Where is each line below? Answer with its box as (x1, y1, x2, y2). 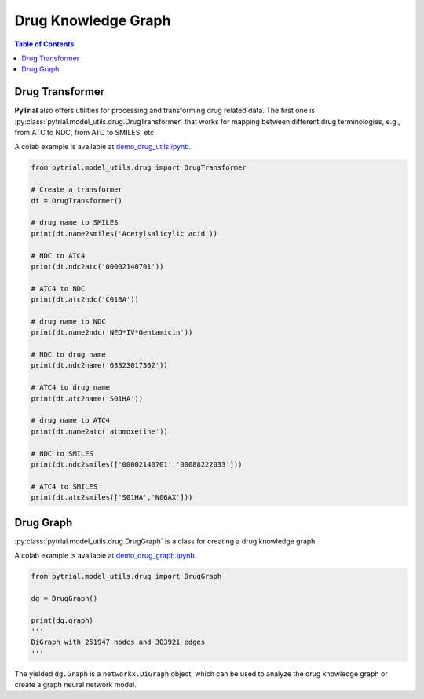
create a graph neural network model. (14, 680, 137, 690)
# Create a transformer (31, 185, 123, 194)
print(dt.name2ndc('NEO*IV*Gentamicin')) (31, 328, 193, 337)
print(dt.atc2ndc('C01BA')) (31, 295, 139, 304)
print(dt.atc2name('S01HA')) (31, 393, 144, 403)
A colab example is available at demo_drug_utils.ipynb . (14, 142, 192, 152)
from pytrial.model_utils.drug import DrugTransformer (31, 163, 247, 172)
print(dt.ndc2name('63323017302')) (31, 361, 168, 370)
